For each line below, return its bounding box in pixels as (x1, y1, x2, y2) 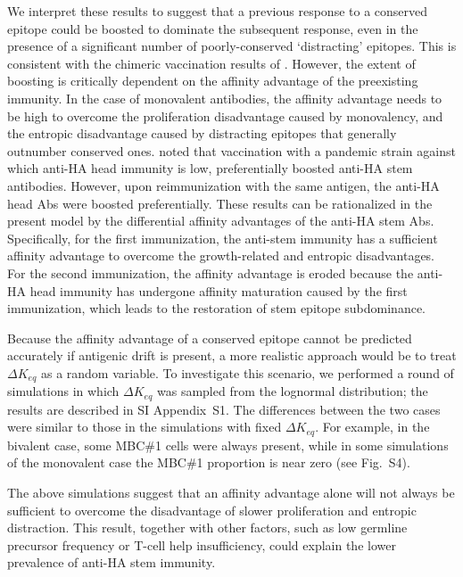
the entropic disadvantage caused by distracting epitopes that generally (7, 124, 397, 143)
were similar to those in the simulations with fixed (7, 417, 282, 436)
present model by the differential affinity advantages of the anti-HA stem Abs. (7, 211, 434, 230)
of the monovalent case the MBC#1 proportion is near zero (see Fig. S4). (7, 453, 410, 472)
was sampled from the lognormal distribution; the (157, 382, 428, 400)
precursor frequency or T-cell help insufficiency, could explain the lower (7, 535, 396, 554)
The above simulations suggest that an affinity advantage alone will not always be (7, 483, 455, 502)
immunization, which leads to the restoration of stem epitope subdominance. (7, 299, 426, 317)
